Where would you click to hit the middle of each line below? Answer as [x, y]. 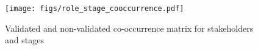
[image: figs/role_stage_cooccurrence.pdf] [95, 9]
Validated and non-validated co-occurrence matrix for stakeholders [129, 28]
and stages [24, 40]
